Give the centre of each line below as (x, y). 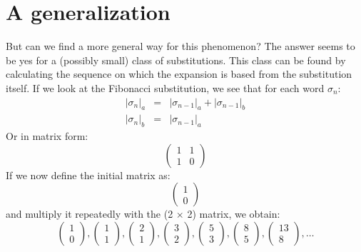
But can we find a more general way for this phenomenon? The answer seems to (180, 46)
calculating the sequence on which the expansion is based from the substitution (179, 74)
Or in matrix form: (47, 136)
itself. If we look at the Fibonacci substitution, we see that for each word (165, 87)
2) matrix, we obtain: (234, 214)
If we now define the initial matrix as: (88, 175)
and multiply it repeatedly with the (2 (90, 214)
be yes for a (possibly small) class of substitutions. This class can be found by (176, 60)
